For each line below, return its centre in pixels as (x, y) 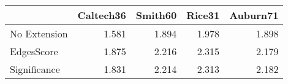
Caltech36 (102, 15)
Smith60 (156, 15)
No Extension (39, 33)
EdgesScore (34, 51)
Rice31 (203, 15)
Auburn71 (254, 15)
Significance (35, 69)
